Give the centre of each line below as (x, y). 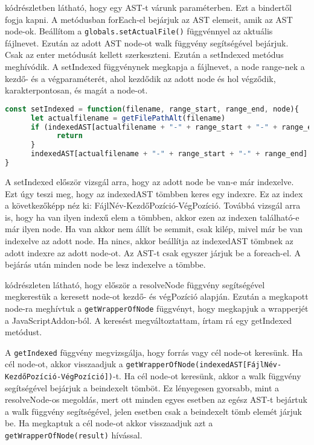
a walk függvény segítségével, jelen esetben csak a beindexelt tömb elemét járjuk (153, 411)
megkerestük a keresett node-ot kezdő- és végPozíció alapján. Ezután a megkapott (157, 296)
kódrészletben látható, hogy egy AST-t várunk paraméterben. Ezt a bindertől (148, 7)
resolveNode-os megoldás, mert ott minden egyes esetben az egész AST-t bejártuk (156, 399)
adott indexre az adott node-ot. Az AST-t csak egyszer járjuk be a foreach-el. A (153, 252)
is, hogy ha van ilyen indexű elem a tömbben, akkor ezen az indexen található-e (152, 217)
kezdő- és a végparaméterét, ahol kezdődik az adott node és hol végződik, (140, 78)
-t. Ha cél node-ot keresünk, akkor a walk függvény (207, 376)
